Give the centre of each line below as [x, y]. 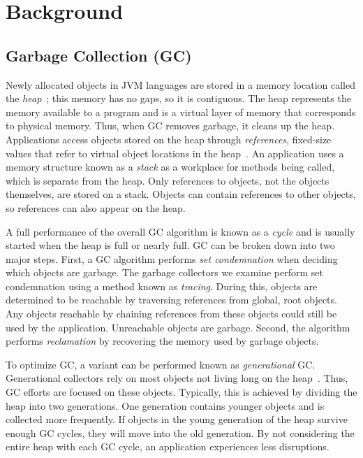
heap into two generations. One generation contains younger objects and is [165, 405]
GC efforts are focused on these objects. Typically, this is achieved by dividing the [181, 392]
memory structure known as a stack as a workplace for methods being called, [170, 167]
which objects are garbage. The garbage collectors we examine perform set [165, 272]
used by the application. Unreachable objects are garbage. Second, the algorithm [178, 327]
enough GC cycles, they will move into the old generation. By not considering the [180, 432]
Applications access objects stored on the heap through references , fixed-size [169, 139]
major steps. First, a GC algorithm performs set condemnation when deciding [172, 258]
